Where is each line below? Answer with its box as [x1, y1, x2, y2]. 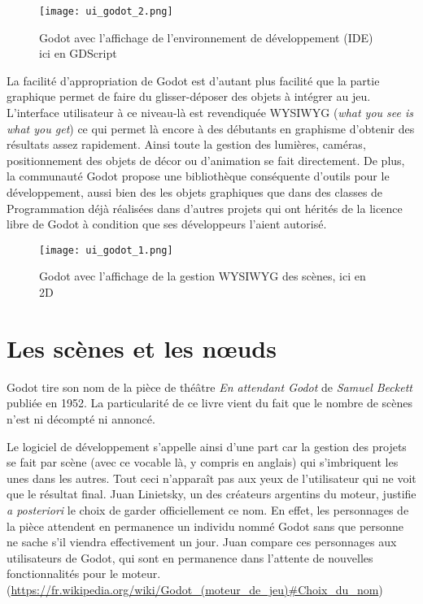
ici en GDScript [39, 45, 117, 62]
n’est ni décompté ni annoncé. [7, 410, 155, 427]
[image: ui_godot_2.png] [39, 6, 173, 17]
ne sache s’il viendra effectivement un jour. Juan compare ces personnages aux [7, 533, 397, 550]
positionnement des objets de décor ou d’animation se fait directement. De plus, [7, 151, 405, 168]
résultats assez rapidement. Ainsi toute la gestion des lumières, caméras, [7, 136, 366, 153]
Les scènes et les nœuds [7, 331, 277, 364]
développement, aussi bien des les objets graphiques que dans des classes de [7, 184, 383, 200]
